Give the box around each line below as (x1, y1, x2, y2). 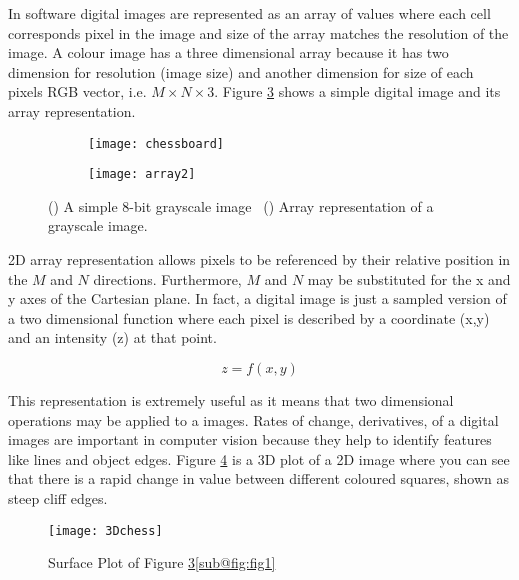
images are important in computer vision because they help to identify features (8, 429, 492, 450)
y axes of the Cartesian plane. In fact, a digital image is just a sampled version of (8, 288, 507, 309)
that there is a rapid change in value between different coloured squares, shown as (8, 468, 510, 489)
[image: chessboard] (88, 136, 225, 151)
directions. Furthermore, (93, 268, 242, 289)
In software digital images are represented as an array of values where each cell (8, 3, 491, 23)
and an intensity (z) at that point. (8, 327, 217, 348)
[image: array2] (88, 167, 196, 182)
